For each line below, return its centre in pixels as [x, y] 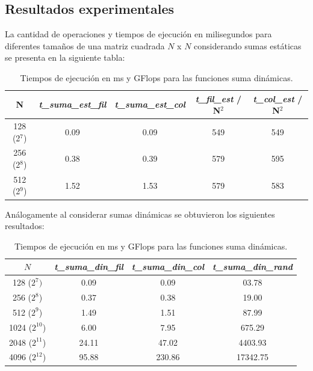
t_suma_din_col [168, 267]
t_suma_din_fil [89, 267]
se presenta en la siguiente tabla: [65, 57]
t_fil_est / [218, 98]
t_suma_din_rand [253, 267]
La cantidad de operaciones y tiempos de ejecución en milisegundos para [138, 34]
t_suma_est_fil [73, 104]
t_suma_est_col [150, 104]
